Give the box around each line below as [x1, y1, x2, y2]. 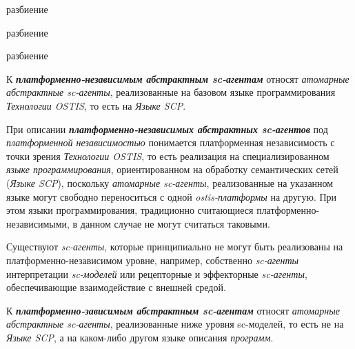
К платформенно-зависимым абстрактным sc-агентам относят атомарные [6, 303, 340, 317]
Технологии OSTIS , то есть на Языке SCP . [6, 98, 186, 112]
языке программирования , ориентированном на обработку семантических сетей [6, 162, 338, 177]
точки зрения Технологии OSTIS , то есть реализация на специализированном [6, 148, 329, 163]
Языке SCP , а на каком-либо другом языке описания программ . [6, 330, 274, 344]
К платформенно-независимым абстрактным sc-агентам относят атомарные [6, 71, 349, 86]
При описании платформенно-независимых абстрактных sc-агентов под [6, 121, 328, 136]
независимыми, [6, 216, 70, 230]
